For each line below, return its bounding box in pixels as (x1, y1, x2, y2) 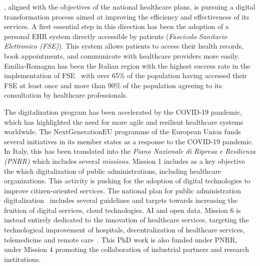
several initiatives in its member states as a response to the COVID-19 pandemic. (4, 136, 254, 146)
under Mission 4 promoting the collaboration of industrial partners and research (4, 244, 249, 254)
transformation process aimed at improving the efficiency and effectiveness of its (4, 11, 249, 22)
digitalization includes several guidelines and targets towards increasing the (4, 195, 238, 205)
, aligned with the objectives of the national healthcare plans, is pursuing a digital (4, 2, 255, 12)
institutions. (4, 253, 41, 264)
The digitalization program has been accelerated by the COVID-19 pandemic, (4, 106, 242, 117)
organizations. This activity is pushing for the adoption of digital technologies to (4, 175, 250, 186)
